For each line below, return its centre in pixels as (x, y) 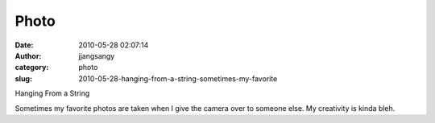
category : (32, 68)
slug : (23, 78)
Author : (28, 55)
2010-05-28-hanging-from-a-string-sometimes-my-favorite (178, 78)
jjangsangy (97, 55)
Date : (24, 45)
